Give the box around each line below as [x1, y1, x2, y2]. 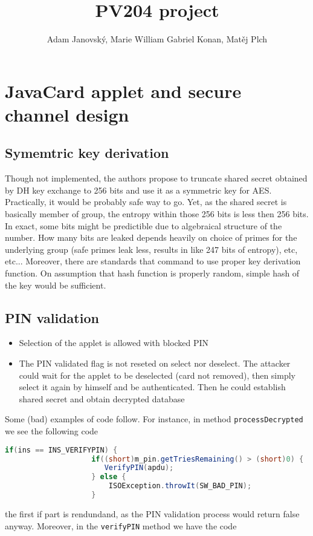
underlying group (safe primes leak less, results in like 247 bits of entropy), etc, [5, 243, 298, 255]
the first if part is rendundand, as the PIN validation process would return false [5, 507, 300, 520]
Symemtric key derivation [5, 143, 169, 162]
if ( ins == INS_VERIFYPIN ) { [5, 445, 118, 454]
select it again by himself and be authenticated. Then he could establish [19, 381, 286, 393]
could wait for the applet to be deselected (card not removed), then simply [19, 368, 295, 381]
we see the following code [5, 425, 98, 437]
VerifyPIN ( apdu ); [104, 463, 174, 472]
